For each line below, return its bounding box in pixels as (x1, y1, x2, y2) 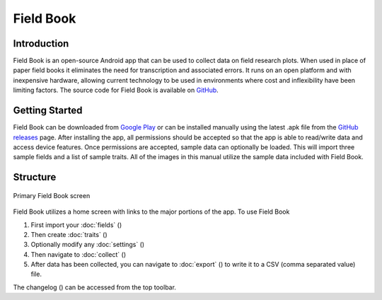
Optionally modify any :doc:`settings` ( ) (30, 241, 145, 249)
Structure (13, 171, 57, 183)
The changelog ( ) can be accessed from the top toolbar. (13, 283, 177, 292)
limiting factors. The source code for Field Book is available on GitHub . (13, 86, 219, 95)
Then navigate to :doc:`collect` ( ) (30, 250, 127, 258)
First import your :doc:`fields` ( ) (30, 220, 122, 229)
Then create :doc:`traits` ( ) (30, 230, 108, 238)
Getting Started (13, 105, 83, 117)
